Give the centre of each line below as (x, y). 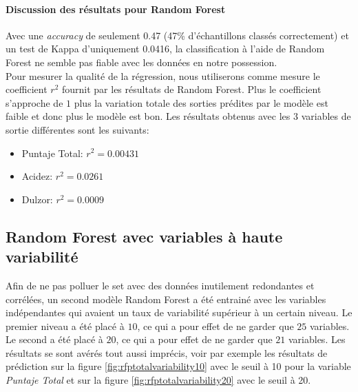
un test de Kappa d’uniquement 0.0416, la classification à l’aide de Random (165, 49)
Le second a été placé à (54, 339)
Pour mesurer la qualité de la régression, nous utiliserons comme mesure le (163, 75)
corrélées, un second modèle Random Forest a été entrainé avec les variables (166, 299)
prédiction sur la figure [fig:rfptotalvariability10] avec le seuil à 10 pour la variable (178, 366)
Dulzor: (37, 199)
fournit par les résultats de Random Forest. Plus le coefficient (191, 89)
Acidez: (37, 176)
